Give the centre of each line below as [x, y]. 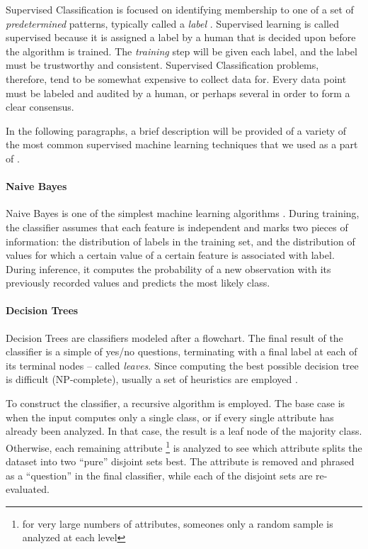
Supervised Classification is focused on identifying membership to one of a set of [180, 9]
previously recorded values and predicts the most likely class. [138, 283]
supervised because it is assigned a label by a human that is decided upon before [181, 37]
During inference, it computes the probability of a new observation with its [168, 268]
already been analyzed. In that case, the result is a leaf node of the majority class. [184, 431]
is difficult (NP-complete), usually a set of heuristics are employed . [152, 379]
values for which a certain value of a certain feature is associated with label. [170, 255]
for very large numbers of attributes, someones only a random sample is [178, 523]
